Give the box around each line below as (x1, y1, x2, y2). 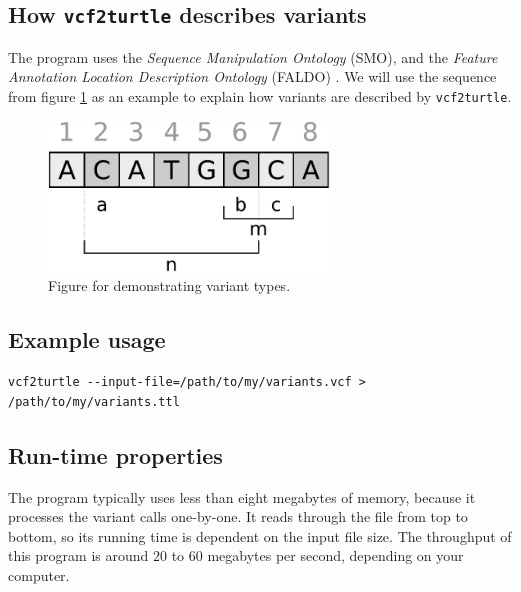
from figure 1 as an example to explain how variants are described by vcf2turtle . (8, 85, 512, 106)
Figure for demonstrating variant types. (48, 275, 291, 296)
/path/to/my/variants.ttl (8, 394, 180, 409)
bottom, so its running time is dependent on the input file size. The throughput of (8, 525, 512, 546)
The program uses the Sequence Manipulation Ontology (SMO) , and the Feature (8, 46, 498, 67)
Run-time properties (8, 439, 223, 470)
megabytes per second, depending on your (207, 545, 464, 566)
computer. (8, 564, 70, 585)
